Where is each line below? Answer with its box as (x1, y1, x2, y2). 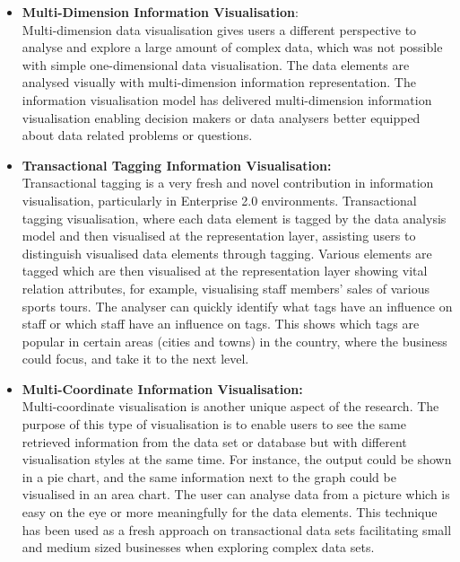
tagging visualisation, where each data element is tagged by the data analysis (22, 208, 447, 227)
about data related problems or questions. (22, 126, 253, 145)
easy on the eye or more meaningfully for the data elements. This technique (22, 503, 438, 522)
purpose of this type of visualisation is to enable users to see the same (22, 415, 406, 434)
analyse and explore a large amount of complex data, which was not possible (22, 38, 443, 57)
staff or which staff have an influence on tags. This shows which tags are (22, 314, 420, 333)
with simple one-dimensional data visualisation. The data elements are (22, 55, 410, 74)
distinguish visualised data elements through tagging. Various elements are (22, 243, 432, 262)
